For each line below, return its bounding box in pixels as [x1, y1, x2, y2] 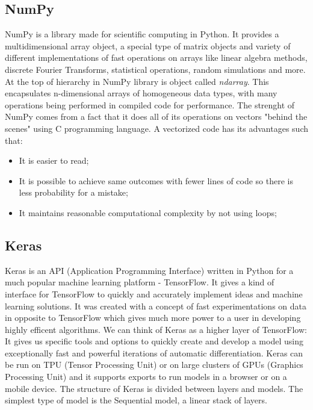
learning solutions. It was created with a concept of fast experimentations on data [5, 299, 306, 312]
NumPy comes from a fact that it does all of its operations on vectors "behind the [5, 110, 308, 123]
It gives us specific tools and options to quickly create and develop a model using [5, 335, 303, 347]
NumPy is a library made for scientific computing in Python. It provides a [5, 28, 279, 40]
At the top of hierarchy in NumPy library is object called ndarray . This [5, 75, 269, 87]
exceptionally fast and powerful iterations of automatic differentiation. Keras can [5, 346, 303, 359]
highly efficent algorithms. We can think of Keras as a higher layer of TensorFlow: [5, 323, 307, 335]
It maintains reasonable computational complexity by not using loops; [19, 206, 277, 219]
